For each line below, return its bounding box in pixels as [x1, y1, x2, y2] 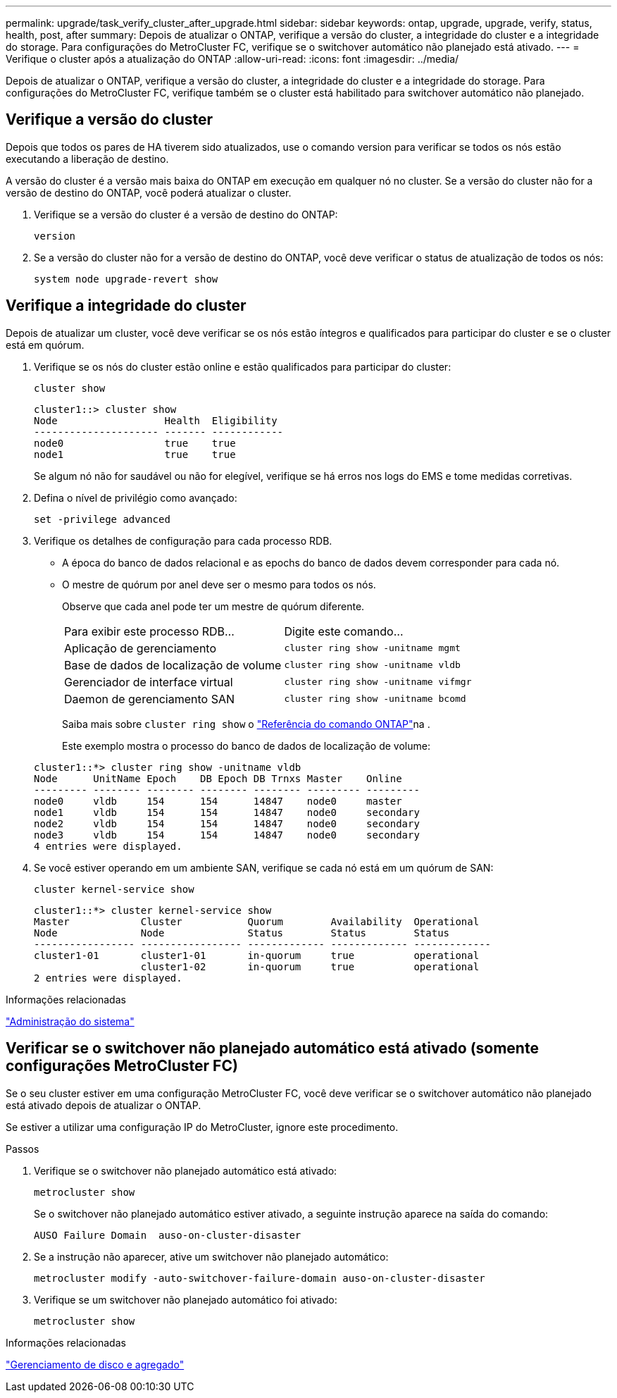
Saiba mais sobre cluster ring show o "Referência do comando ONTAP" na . [62, 717, 430, 730]
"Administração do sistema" [6, 1015, 135, 1027]
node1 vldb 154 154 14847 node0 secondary [34, 806, 420, 818]
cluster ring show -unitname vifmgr [284, 676, 472, 688]
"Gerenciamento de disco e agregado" [6, 1358, 185, 1371]
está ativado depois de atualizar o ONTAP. [6, 1099, 201, 1111]
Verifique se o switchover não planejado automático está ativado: [34, 1164, 337, 1177]
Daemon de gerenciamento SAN [64, 691, 235, 706]
